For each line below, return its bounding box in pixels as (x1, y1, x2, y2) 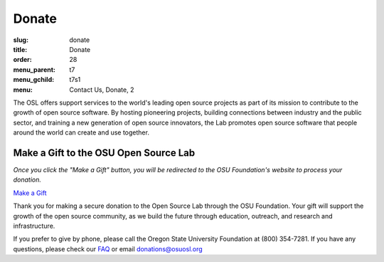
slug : (13, 36, 28, 44)
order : (13, 56, 32, 64)
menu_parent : (13, 65, 56, 74)
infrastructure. (13, 221, 55, 230)
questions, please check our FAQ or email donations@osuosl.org (13, 244, 203, 253)
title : (13, 45, 28, 53)
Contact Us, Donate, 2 (69, 85, 134, 94)
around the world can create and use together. (13, 128, 149, 137)
